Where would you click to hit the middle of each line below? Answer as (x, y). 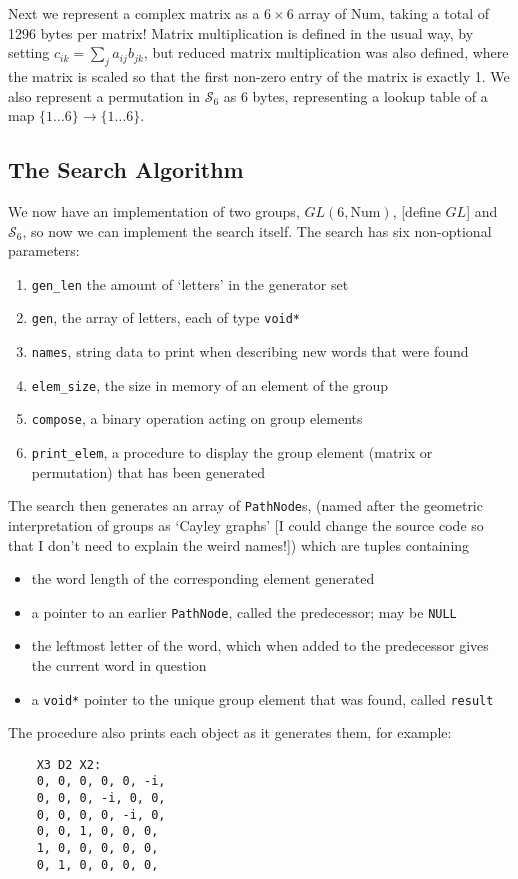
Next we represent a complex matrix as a (134, 13)
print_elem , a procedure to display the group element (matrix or (232, 452)
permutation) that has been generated (148, 471)
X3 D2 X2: (69, 764)
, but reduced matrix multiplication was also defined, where (326, 52)
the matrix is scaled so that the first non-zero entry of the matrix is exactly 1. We (259, 75)
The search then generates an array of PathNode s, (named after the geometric (245, 505)
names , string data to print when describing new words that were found (250, 351)
